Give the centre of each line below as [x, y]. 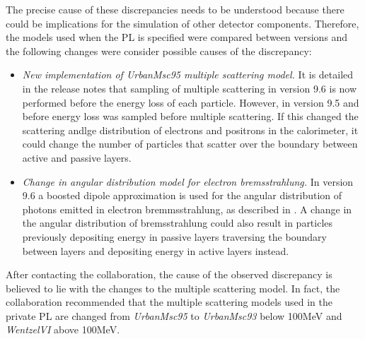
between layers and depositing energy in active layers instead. [156, 250]
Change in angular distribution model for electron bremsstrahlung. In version [188, 181]
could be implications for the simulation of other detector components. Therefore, [182, 23]
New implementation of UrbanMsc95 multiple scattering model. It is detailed [188, 75]
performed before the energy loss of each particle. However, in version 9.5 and [191, 102]
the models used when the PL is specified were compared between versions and [177, 37]
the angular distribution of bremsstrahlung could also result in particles [178, 223]
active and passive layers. [77, 157]
